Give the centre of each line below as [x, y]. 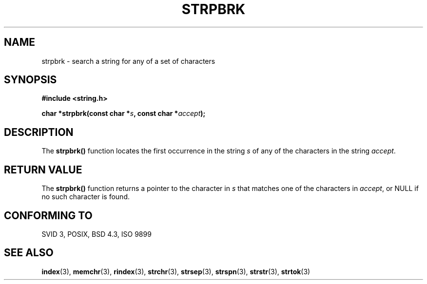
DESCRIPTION [39, 132]
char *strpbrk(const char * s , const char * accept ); [124, 114]
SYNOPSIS [30, 80]
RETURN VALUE [43, 170]
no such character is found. [86, 197]
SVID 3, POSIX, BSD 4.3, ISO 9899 [97, 234]
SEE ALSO [29, 253]
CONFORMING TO [48, 215]
